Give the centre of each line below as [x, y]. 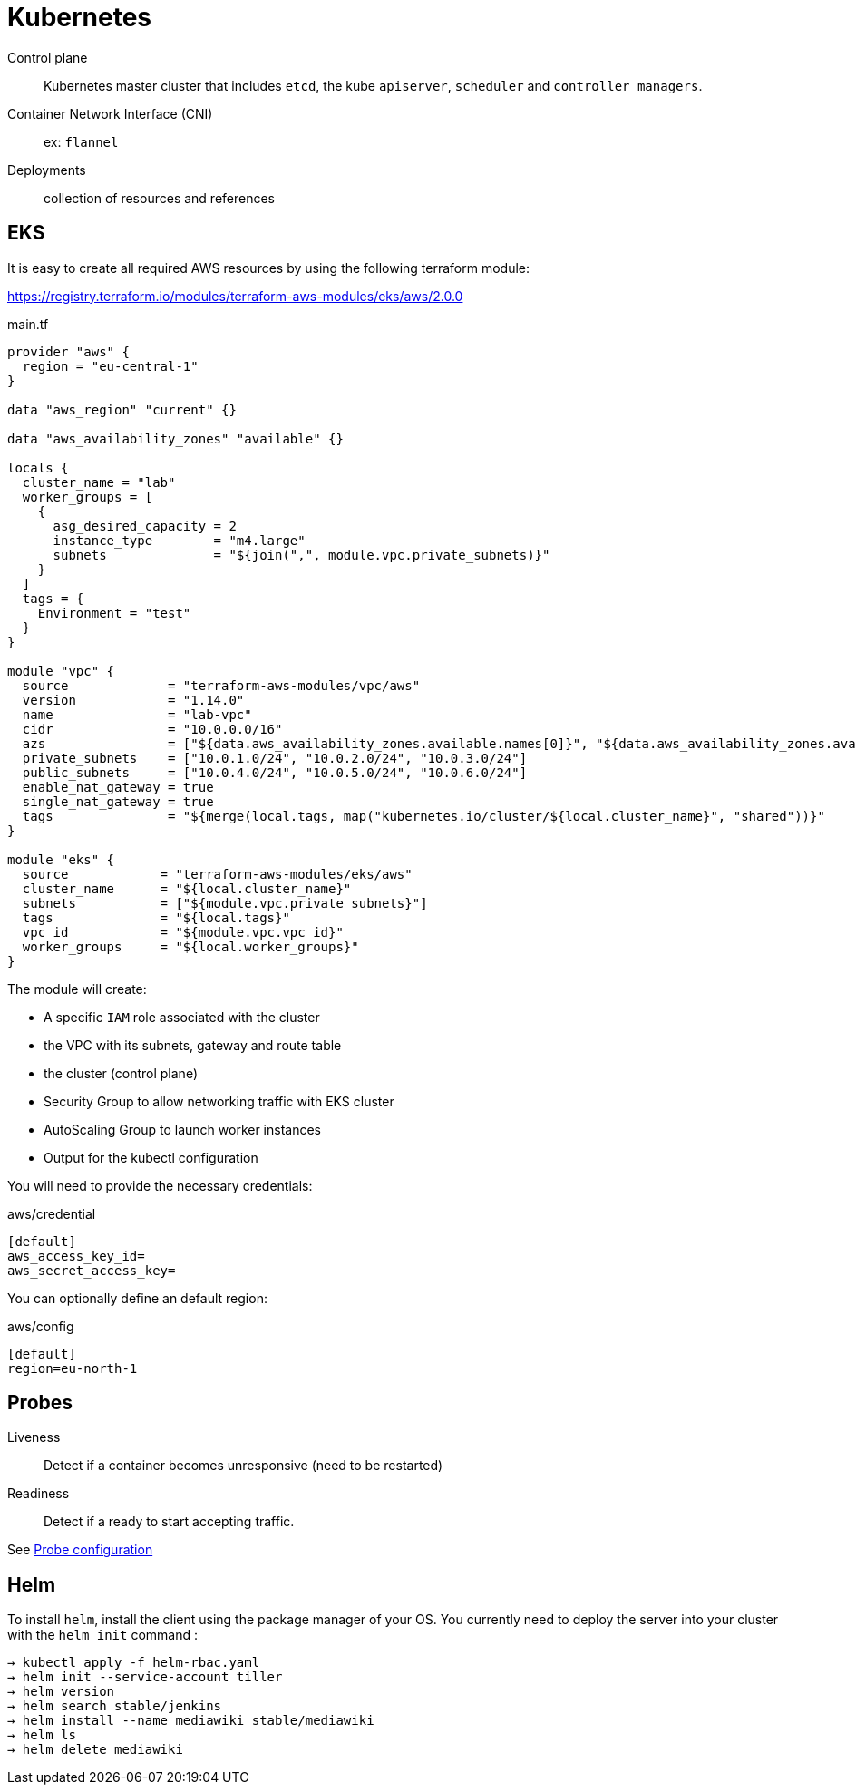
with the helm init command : [103, 1635]
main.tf [28, 324]
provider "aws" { [68, 351]
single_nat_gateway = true [118, 801]
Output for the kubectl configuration [151, 1157]
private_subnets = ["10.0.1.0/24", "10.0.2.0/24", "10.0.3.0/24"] [275, 758]
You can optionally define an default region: [137, 1298]
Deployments [47, 170]
